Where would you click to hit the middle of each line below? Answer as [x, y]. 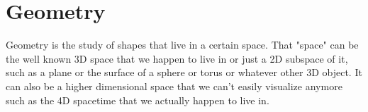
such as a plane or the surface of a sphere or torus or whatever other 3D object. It [184, 72]
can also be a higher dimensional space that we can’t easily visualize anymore [174, 86]
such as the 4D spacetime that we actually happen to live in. [138, 100]
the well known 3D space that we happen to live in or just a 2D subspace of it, [177, 58]
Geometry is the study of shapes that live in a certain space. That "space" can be [182, 45]
